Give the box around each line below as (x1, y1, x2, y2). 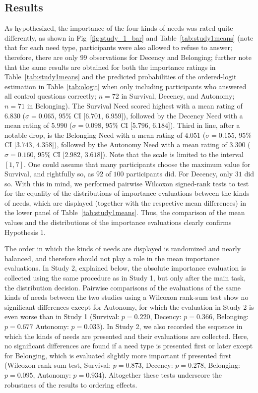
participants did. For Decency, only (126, 168, 233, 179)
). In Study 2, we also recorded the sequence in (100, 321, 243, 332)
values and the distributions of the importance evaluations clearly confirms (4, 217, 232, 227)
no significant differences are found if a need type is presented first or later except (4, 340, 253, 351)
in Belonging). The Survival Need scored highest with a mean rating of (27, 100, 243, 111)
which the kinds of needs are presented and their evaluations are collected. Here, (4, 331, 249, 341)
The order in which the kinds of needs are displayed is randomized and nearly (4, 243, 241, 254)
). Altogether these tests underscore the (102, 369, 222, 380)
